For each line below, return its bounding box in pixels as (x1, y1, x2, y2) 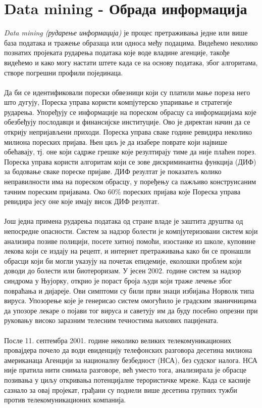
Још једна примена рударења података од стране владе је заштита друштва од (4, 216, 243, 226)
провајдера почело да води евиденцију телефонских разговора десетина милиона (4, 345, 252, 355)
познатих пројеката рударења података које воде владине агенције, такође (4, 47, 230, 58)
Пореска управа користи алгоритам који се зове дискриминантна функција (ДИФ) (4, 156, 256, 167)
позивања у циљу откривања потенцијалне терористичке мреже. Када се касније (4, 374, 251, 385)
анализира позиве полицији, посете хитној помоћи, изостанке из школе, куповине (4, 235, 256, 246)
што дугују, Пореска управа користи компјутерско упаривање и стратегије (4, 97, 232, 107)
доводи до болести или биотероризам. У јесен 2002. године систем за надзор (4, 265, 241, 276)
